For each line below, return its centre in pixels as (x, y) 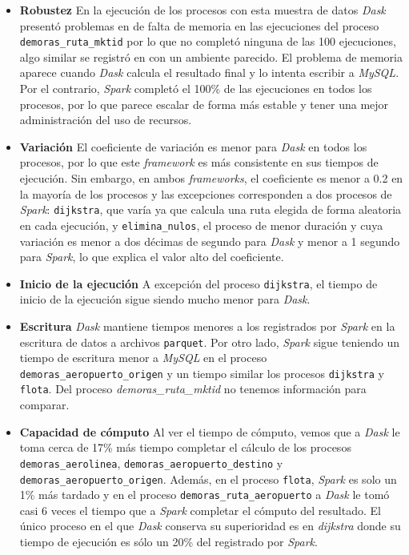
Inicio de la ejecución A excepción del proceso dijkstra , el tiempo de (198, 283)
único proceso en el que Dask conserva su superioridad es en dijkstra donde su (210, 526)
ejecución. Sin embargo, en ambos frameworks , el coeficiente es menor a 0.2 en (211, 178)
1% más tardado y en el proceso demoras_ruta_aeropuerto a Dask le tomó (204, 495)
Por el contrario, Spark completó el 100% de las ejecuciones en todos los (196, 88)
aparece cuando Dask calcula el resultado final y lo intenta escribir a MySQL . (209, 72)
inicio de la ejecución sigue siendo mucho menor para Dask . (165, 299)
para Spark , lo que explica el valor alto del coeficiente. (152, 257)
